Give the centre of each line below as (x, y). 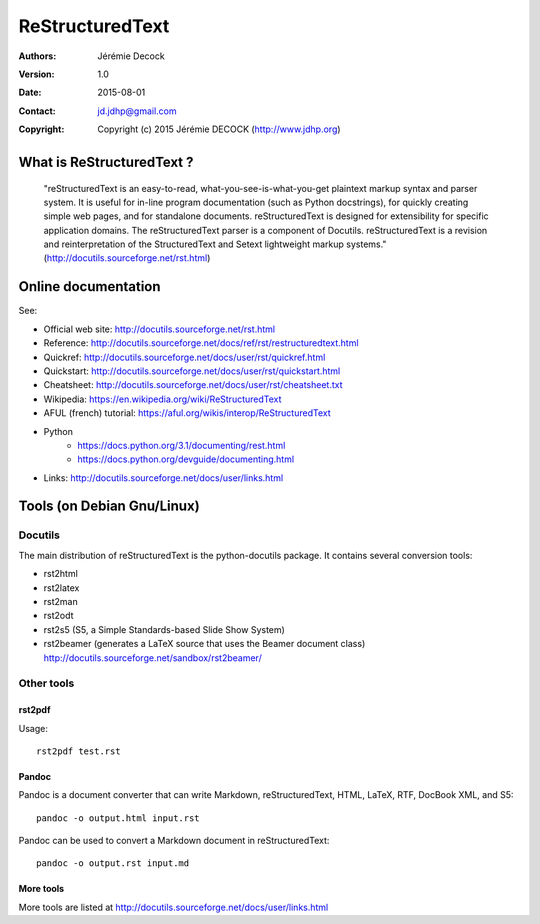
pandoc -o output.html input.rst (118, 818)
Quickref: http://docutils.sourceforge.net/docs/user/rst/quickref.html (184, 357)
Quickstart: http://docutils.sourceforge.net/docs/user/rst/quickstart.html (192, 371)
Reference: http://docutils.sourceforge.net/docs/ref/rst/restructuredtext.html (201, 343)
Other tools (46, 683)
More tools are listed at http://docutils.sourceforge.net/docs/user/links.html (173, 907)
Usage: (33, 728)
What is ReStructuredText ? (106, 161)
